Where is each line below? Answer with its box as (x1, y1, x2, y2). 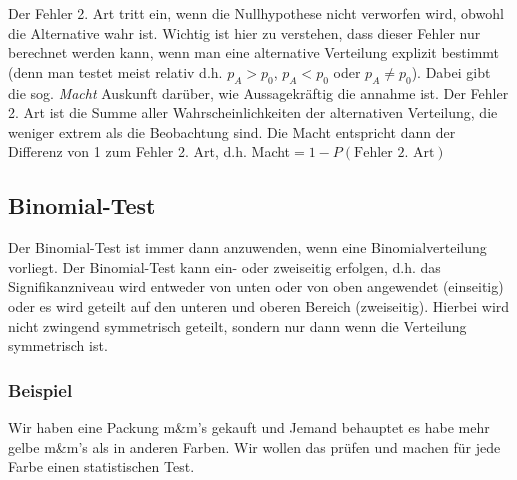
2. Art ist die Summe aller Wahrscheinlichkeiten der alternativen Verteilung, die (8, 102, 498, 123)
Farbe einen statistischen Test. (8, 456, 195, 477)
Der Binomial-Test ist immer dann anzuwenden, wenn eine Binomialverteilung (8, 237, 487, 258)
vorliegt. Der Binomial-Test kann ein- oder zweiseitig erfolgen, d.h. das (8, 256, 441, 277)
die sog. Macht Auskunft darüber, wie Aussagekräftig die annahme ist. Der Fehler (8, 82, 509, 103)
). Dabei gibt (411, 61, 491, 82)
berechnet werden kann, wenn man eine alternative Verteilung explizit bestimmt (8, 42, 500, 63)
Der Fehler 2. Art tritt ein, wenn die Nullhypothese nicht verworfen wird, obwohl (8, 3, 504, 23)
